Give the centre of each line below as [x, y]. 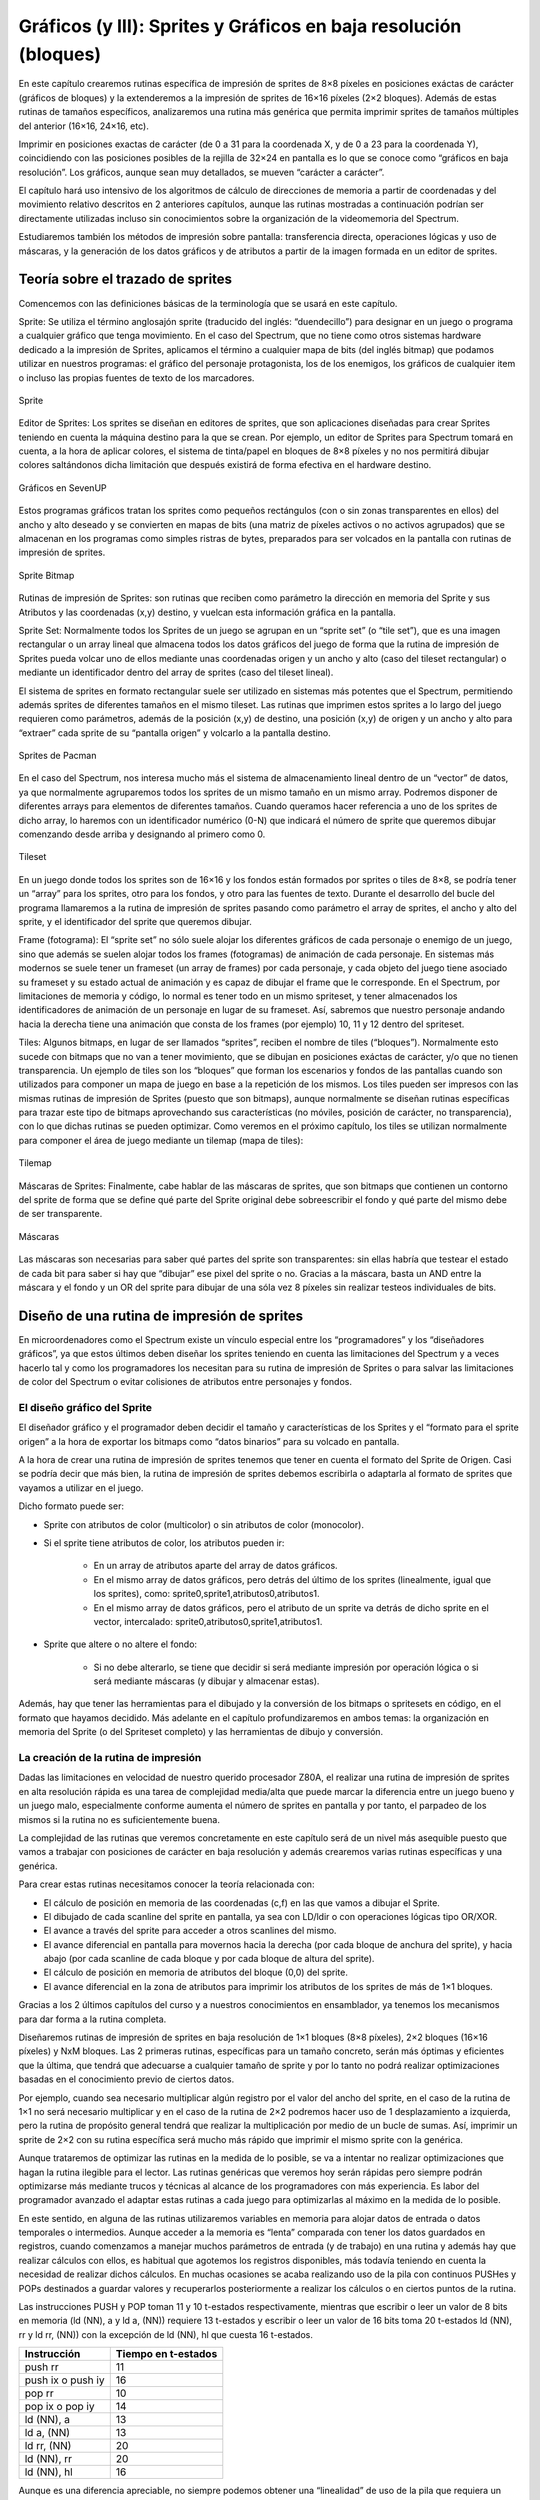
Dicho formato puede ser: [71, 1506]
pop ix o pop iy [59, 2407]
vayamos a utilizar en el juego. [81, 1487]
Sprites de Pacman [57, 756]
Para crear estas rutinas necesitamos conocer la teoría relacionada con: [166, 1884]
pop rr [39, 2393]
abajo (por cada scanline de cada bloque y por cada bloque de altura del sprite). [209, 1959]
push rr [41, 2367]
